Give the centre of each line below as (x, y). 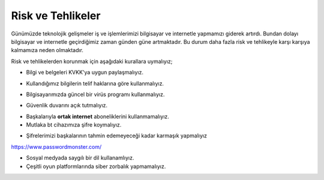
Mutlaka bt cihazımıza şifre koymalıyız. (74, 125)
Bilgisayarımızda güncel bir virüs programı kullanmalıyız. (95, 94)
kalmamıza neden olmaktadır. (47, 50)
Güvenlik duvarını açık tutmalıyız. (67, 106)
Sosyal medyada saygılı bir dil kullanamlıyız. (80, 158)
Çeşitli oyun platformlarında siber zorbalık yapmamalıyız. (96, 166)
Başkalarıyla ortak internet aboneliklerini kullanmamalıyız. (97, 116)
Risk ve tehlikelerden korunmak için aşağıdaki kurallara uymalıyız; (92, 61)
